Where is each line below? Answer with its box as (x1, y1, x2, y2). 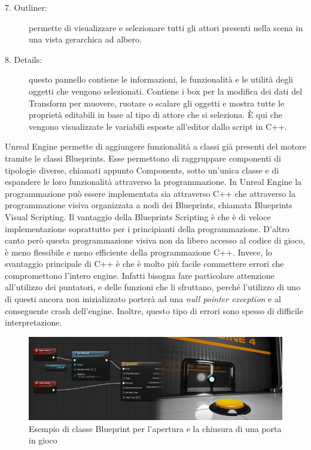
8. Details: (5, 53, 42, 65)
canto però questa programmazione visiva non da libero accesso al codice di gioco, (5, 234, 306, 247)
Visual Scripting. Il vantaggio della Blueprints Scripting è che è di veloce (5, 210, 271, 223)
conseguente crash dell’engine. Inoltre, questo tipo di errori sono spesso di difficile (5, 304, 303, 317)
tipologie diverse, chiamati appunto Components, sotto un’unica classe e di (5, 163, 279, 176)
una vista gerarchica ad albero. (29, 33, 142, 45)
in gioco (29, 434, 57, 446)
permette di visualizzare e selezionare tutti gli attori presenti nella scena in (29, 21, 303, 34)
